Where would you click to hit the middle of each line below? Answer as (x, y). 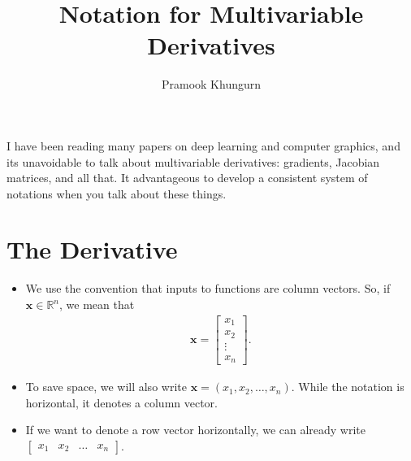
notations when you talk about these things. (117, 193)
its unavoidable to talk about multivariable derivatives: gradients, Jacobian (193, 161)
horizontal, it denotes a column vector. (122, 402)
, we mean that (97, 304)
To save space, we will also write (106, 387)
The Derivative (92, 249)
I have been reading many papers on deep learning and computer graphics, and (203, 145)
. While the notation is (348, 387)
